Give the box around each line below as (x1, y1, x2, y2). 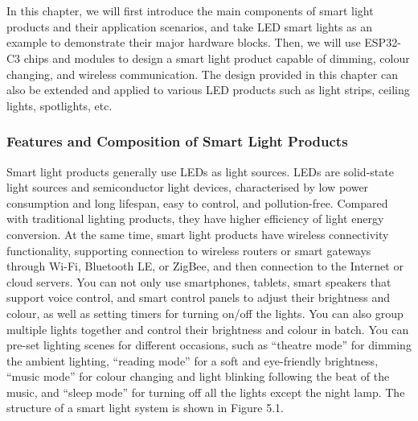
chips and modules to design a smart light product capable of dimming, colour (23, 49, 410, 66)
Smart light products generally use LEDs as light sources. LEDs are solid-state (6, 163, 394, 180)
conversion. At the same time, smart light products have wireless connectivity (6, 225, 389, 242)
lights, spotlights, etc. (6, 97, 113, 114)
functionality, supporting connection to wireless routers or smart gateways (6, 241, 371, 258)
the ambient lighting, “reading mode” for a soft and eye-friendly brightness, (6, 352, 379, 369)
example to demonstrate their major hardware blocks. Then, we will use (6, 34, 361, 51)
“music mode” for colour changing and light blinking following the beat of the (6, 368, 390, 385)
